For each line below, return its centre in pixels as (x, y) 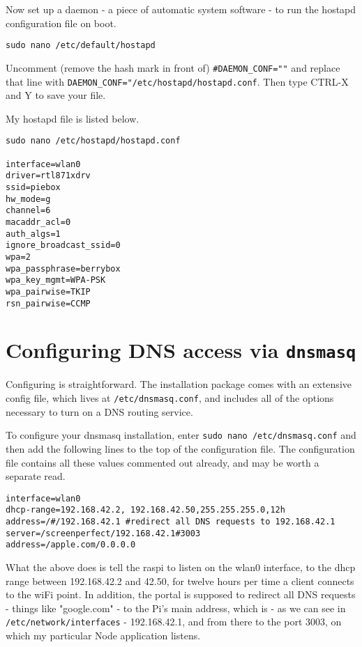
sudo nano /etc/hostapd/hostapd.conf (93, 141)
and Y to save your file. (56, 95)
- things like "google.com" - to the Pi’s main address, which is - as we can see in (176, 608)
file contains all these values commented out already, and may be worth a (163, 462)
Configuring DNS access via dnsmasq (181, 350)
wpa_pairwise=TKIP (48, 291)
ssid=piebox (33, 187)
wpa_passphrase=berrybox (63, 268)
